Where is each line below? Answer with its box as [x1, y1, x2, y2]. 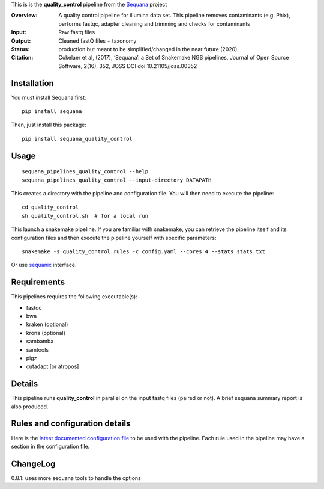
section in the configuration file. [11, 443, 90, 450]
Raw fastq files [58, 29, 95, 36]
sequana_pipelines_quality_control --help [22, 168, 149, 175]
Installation [11, 78, 54, 88]
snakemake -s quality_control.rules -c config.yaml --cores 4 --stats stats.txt [22, 248, 266, 255]
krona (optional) [26, 329, 66, 336]
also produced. [11, 403, 49, 410]
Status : [11, 45, 30, 52]
